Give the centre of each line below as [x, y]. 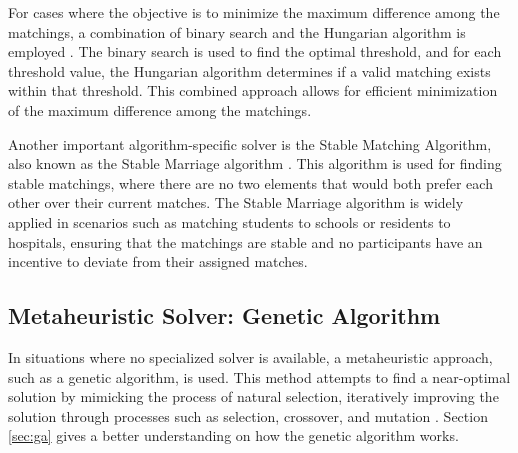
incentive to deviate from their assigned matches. [158, 261]
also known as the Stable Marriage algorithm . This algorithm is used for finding [255, 163]
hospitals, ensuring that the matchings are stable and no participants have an [245, 241]
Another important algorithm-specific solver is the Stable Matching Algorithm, [250, 143]
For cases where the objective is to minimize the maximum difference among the [254, 12]
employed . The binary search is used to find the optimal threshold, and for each [255, 51]
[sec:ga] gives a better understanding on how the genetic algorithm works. [233, 435]
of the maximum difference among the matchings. [160, 109]
